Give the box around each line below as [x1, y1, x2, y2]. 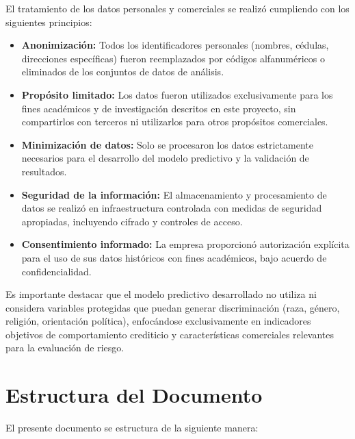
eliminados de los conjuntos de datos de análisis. [21, 64, 224, 79]
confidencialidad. [21, 264, 92, 278]
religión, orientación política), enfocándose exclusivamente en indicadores [5, 314, 311, 328]
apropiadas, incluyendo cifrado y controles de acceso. [21, 214, 243, 228]
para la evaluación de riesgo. [5, 340, 124, 355]
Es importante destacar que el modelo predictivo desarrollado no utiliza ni [5, 287, 317, 301]
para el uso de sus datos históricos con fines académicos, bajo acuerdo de [21, 250, 327, 264]
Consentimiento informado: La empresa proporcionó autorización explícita [21, 237, 350, 251]
